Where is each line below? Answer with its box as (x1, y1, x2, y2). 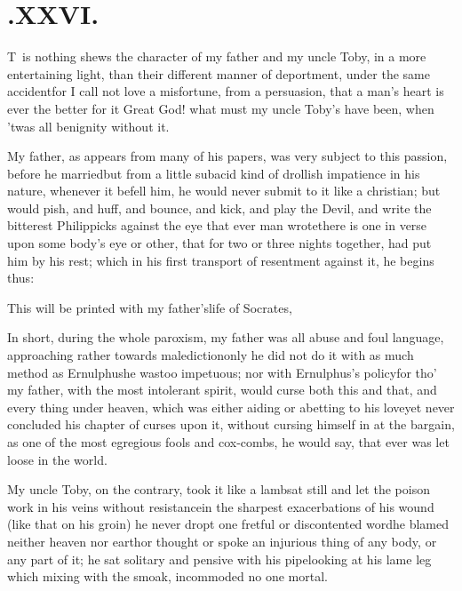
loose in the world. (7, 450, 108, 468)
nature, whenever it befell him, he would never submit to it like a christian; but (7, 181, 441, 200)
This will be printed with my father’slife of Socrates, (7, 298, 292, 316)
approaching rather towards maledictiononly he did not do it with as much (7, 346, 414, 364)
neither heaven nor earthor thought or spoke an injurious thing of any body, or (7, 531, 437, 550)
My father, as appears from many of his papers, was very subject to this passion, (7, 147, 448, 165)
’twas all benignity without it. (7, 116, 170, 135)
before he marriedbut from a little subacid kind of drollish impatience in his (7, 164, 420, 182)
